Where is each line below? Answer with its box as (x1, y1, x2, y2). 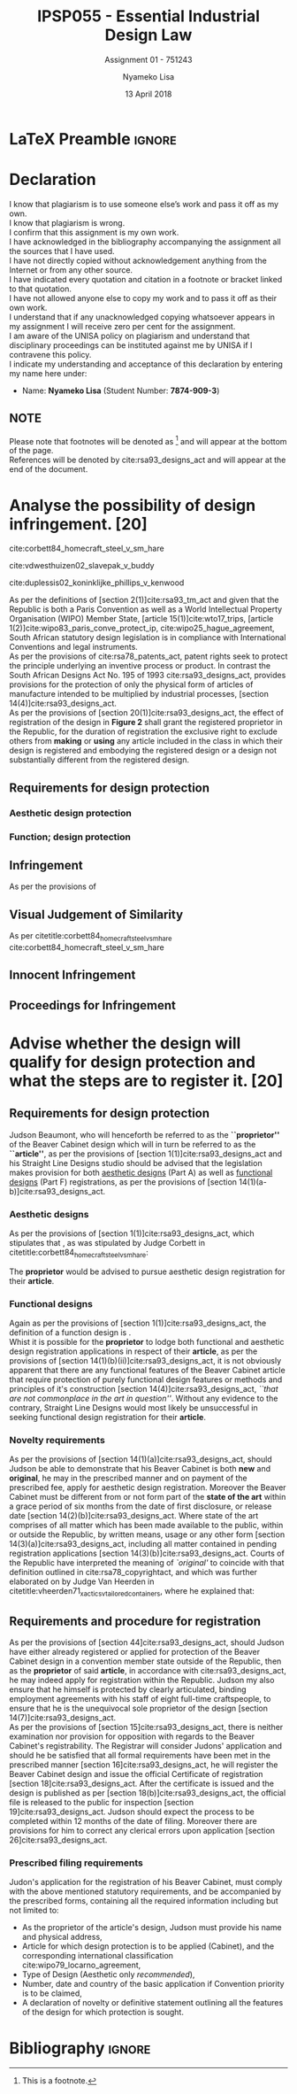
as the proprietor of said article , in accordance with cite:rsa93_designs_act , (9, 1665, 287, 1676)
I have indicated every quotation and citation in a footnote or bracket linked (9, 274, 283, 284)
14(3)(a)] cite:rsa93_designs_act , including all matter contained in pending (9, 1539, 277, 1549)
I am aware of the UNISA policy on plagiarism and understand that (9, 330, 250, 341)
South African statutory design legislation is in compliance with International (9, 632, 286, 643)
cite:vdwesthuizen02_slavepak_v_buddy (9, 560, 155, 571)
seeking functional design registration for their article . (9, 1412, 206, 1423)
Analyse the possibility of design (9, 495, 256, 515)
